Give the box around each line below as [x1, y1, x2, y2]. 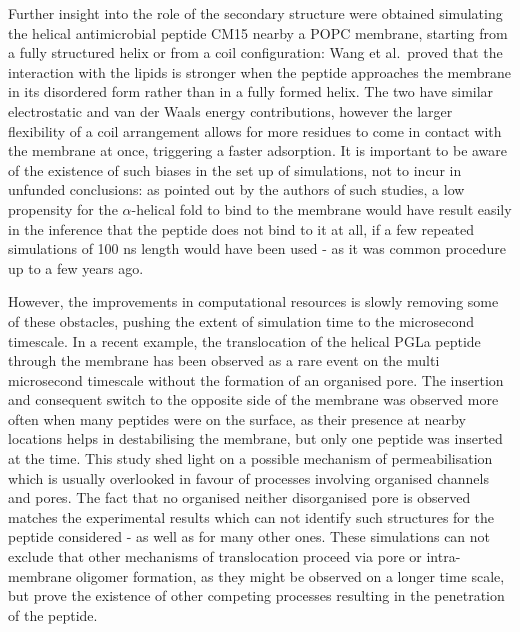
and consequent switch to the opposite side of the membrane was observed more [8, 389, 499, 410]
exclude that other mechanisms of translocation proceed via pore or [8, 546, 422, 567]
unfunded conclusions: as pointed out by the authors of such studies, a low [8, 179, 465, 200]
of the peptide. [8, 604, 98, 625]
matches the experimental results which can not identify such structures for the [8, 506, 494, 527]
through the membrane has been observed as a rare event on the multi [8, 350, 440, 371]
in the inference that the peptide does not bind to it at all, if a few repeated [8, 218, 475, 239]
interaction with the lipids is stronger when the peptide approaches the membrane [8, 61, 511, 82]
